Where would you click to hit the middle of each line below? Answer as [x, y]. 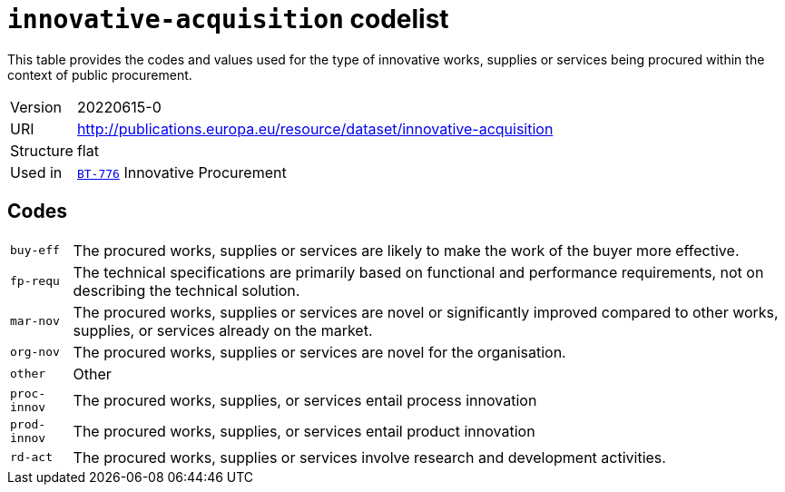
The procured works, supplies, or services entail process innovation [305, 400]
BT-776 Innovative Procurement [182, 172]
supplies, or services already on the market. [223, 330]
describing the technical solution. [186, 290]
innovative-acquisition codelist [228, 19]
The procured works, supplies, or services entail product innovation [304, 431]
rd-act [31, 458]
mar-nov [35, 321]
